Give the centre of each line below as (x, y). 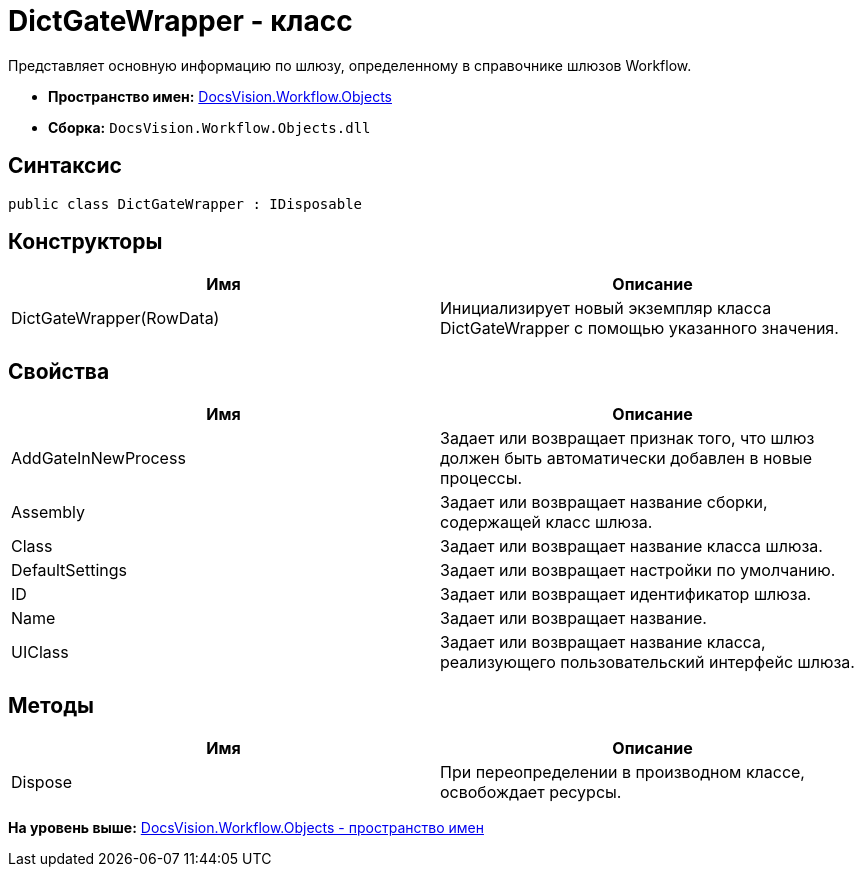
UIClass (40, 652)
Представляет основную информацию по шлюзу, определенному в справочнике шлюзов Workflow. (350, 65)
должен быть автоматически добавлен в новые (626, 458)
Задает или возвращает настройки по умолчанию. (638, 570)
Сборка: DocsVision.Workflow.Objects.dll (209, 127)
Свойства (59, 371)
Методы (51, 705)
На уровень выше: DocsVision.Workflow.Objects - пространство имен (246, 828)
